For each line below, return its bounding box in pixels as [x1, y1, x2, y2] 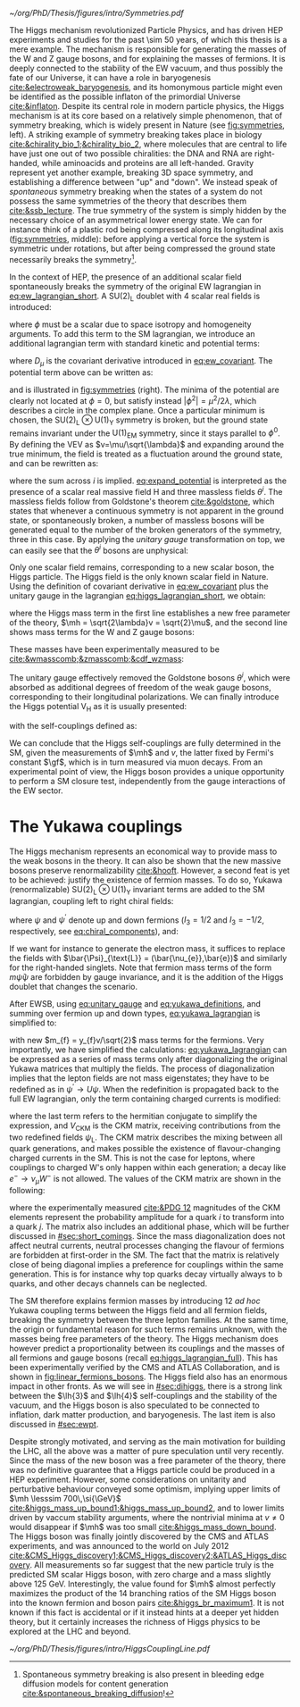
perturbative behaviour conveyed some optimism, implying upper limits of [9, 1483, 281, 1494]
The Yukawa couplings [9, 816, 183, 837]
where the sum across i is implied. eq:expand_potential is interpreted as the [9, 475, 287, 486]
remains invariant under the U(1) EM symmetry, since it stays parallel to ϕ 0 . [9, 426, 281, 440]
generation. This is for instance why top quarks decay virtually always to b [9, 1268, 283, 1279]
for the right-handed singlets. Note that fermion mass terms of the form [9, 962, 272, 973]
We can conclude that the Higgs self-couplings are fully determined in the [9, 737, 281, 749]
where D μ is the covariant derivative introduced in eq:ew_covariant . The [9, 356, 273, 369]
